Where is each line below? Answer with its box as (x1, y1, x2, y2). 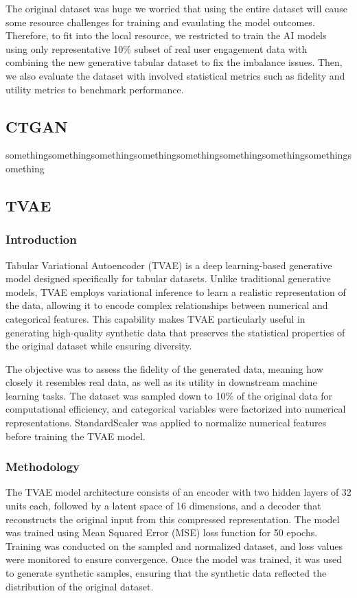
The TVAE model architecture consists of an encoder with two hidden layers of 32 (5, 485, 352, 499)
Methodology (5, 458, 80, 475)
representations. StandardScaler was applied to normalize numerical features (5, 415, 327, 430)
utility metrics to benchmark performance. (5, 82, 184, 96)
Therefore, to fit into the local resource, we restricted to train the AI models (5, 28, 327, 43)
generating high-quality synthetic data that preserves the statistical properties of (5, 325, 345, 339)
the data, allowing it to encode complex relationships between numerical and (5, 298, 328, 312)
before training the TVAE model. (5, 428, 146, 443)
